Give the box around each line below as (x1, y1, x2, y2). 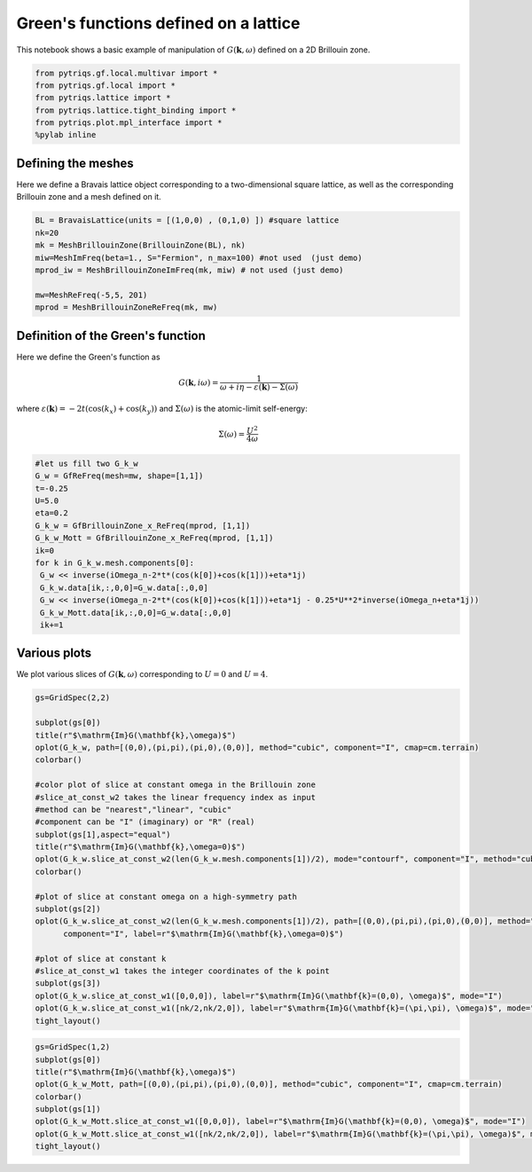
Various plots (16, 646, 92, 661)
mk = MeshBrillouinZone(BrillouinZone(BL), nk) (35, 240, 246, 250)
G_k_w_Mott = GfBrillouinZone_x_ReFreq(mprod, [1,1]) (35, 533, 274, 543)
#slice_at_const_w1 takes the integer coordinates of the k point (35, 965, 330, 976)
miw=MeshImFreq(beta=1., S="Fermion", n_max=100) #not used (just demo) (35, 253, 363, 263)
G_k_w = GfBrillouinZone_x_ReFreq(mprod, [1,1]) (35, 520, 251, 531)
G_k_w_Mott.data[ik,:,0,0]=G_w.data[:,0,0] (40, 608, 232, 617)
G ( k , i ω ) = (178, 377, 219, 388)
